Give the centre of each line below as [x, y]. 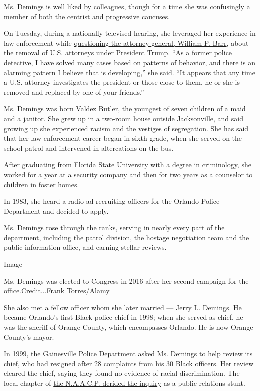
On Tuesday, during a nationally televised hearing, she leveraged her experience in [130, 33]
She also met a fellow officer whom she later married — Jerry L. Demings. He [123, 307]
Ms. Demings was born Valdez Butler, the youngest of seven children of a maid [125, 109]
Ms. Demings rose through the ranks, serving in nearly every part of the [114, 227]
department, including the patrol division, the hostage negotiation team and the [127, 237]
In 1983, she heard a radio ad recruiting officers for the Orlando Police [112, 201]
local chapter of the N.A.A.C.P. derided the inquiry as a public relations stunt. [125, 383]
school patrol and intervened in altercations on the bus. [89, 148]
